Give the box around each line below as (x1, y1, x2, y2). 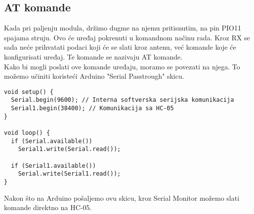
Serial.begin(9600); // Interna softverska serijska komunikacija (11, 96, 234, 104)
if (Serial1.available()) (11, 162, 96, 169)
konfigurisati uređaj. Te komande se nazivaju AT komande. (4, 51, 183, 61)
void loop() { (4, 129, 50, 137)
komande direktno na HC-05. (4, 202, 92, 213)
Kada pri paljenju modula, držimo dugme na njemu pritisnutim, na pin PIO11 (4, 23, 241, 33)
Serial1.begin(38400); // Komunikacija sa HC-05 (11, 105, 174, 112)
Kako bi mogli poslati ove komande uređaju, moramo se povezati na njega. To (4, 61, 240, 71)
